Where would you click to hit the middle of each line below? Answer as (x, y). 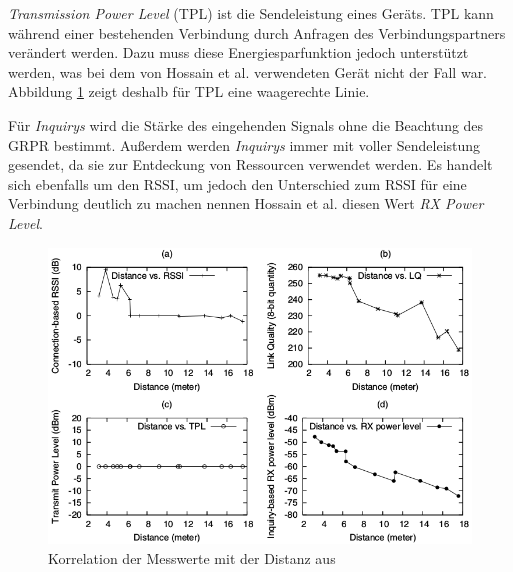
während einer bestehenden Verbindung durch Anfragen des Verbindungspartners (257, 32)
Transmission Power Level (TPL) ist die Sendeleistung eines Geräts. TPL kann (251, 13)
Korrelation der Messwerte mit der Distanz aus (192, 557)
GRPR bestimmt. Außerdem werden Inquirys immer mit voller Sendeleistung (244, 144)
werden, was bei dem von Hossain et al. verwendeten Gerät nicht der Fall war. (248, 71)
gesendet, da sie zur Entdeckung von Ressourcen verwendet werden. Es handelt (250, 164)
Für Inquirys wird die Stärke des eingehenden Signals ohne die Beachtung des (246, 124)
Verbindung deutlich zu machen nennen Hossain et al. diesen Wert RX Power (246, 203)
